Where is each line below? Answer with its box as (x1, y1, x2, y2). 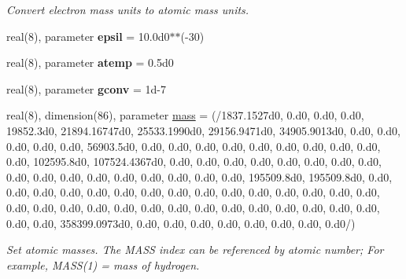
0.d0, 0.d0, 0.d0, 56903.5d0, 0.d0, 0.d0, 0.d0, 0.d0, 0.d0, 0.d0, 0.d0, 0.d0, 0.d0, (6, 138, 381, 154)
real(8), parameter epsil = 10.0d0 (6, 28, 170, 44)
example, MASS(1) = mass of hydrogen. (6, 256, 200, 273)
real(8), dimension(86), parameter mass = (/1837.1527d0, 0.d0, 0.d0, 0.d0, (6, 107, 364, 123)
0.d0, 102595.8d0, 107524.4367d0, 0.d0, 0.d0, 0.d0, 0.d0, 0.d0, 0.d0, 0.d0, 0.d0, (6, 153, 382, 170)
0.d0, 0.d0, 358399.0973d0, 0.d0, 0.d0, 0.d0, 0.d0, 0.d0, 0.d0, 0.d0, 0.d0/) (6, 215, 356, 231)
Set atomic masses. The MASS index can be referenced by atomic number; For (6, 241, 384, 258)
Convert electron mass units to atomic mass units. (6, 2, 249, 17)
